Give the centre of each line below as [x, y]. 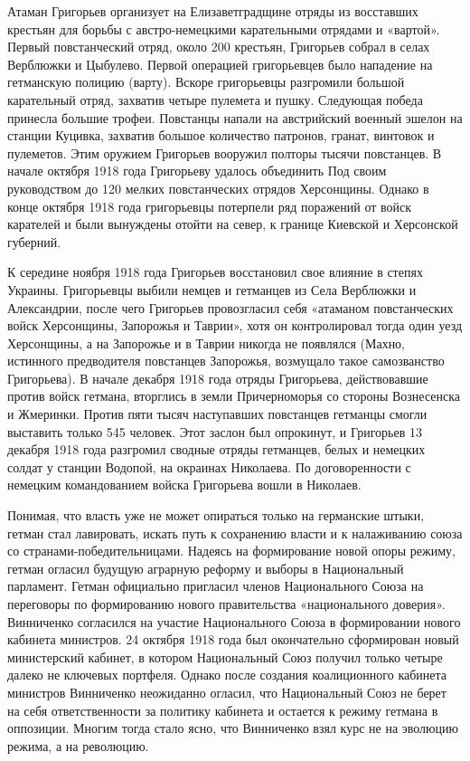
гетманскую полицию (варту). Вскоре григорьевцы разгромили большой [206, 82]
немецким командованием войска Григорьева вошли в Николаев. [184, 485]
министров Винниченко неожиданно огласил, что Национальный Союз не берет [227, 692]
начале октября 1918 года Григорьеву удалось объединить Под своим [197, 171]
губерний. [34, 241]
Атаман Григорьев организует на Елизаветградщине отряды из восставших [213, 11]
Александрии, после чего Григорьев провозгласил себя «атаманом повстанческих [230, 307]
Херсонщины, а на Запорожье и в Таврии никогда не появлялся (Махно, [207, 342]
